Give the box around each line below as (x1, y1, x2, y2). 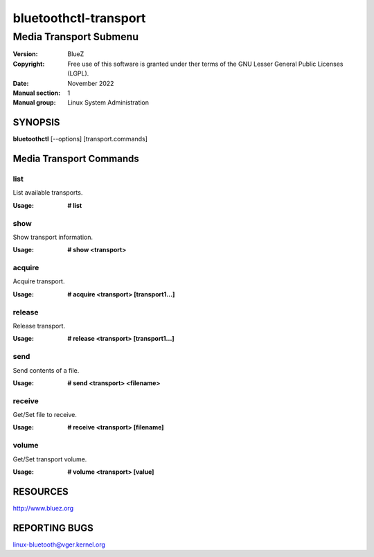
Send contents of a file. (12, 366, 80, 374)
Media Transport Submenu (12, 30, 139, 43)
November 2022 (67, 79, 114, 87)
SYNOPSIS (12, 116, 60, 128)
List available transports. (12, 188, 83, 197)
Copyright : (12, 60, 45, 68)
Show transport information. (12, 233, 93, 241)
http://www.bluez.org (12, 504, 74, 512)
